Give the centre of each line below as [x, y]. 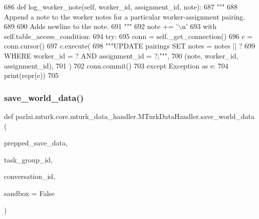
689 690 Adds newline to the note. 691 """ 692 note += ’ [91, 26]
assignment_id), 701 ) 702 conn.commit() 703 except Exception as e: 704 [116, 65]
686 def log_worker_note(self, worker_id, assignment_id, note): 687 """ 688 [121, 6]
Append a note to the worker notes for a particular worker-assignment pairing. [125, 16]
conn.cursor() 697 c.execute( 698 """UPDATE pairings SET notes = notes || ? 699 [130, 46]
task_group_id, [28, 159]
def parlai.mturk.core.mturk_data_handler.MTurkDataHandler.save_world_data [129, 116]
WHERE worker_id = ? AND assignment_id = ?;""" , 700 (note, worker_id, [121, 55]
